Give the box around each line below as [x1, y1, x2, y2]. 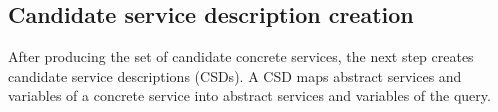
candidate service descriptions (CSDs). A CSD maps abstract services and [8, 65, 462, 86]
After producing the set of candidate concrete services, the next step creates [8, 46, 474, 67]
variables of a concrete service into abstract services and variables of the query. [8, 85, 491, 106]
